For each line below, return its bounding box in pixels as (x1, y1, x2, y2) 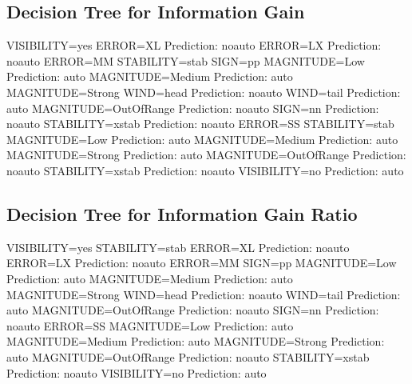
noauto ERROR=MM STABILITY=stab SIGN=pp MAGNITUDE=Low (6, 52, 365, 69)
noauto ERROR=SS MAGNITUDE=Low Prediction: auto (6, 317, 294, 334)
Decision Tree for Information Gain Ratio (6, 201, 358, 226)
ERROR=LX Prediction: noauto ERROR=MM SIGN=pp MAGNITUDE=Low (6, 254, 397, 271)
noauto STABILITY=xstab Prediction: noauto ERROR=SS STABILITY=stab (6, 115, 394, 132)
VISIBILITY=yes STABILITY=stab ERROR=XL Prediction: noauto (6, 238, 350, 255)
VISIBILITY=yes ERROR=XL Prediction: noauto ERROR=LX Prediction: (6, 37, 382, 54)
